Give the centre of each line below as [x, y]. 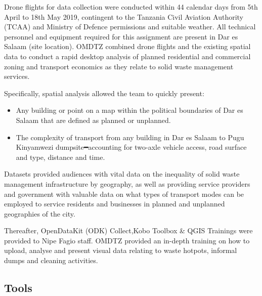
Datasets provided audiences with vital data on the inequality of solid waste [122, 174]
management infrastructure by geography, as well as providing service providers [127, 183]
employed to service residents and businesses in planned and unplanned [115, 204]
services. [17, 76]
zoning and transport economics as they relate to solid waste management [119, 66]
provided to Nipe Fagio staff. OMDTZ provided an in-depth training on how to [127, 240]
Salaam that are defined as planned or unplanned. [93, 120]
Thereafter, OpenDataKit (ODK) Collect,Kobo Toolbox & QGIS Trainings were [128, 230]
